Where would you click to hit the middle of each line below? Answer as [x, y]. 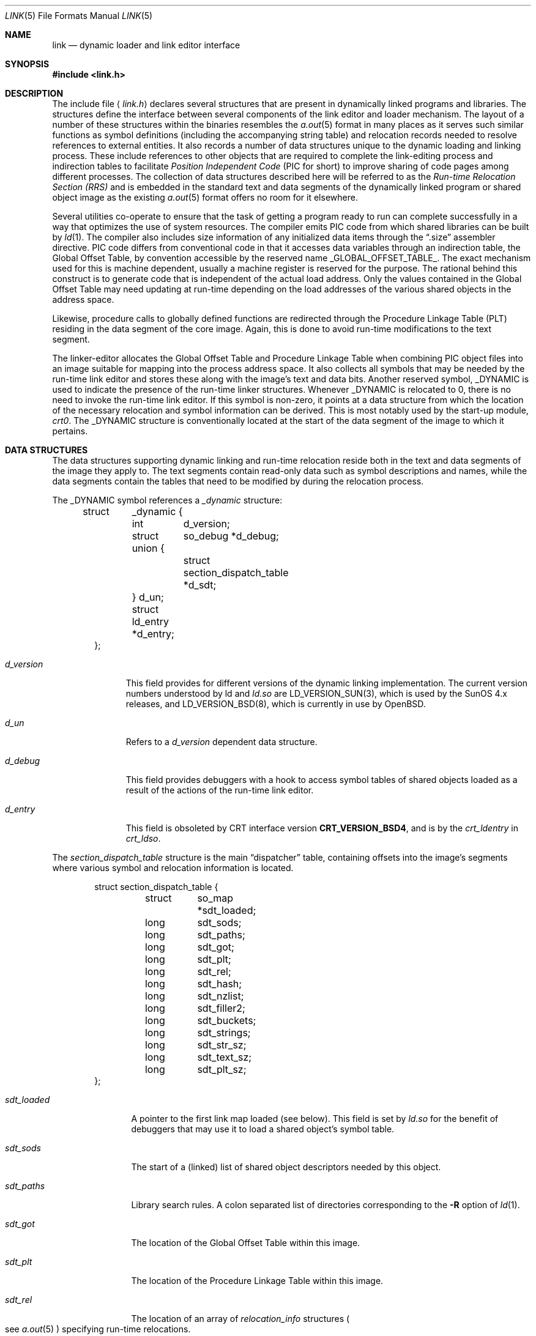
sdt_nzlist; [221, 996]
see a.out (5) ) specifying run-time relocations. [98, 1329]
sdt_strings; [224, 1033]
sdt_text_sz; [225, 1057]
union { [148, 548]
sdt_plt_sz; [222, 1069]
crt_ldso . [143, 838]
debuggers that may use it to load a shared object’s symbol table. [263, 1129]
